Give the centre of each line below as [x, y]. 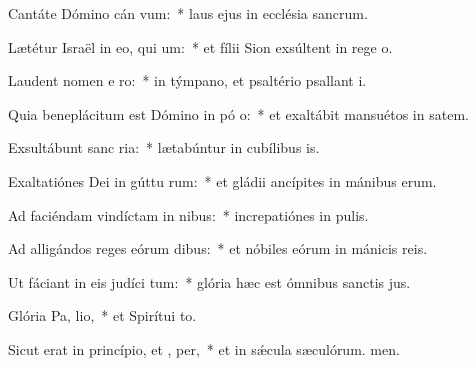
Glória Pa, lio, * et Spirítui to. [102, 315]
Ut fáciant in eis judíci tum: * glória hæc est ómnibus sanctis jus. [209, 281]
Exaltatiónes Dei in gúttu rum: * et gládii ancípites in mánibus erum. [222, 180]
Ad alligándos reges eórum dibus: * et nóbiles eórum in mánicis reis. [218, 248]
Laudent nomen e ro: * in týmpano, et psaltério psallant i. [187, 80]
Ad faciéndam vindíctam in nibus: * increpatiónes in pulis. [188, 214]
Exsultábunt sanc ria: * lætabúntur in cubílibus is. [164, 147]
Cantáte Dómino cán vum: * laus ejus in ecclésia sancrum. [188, 13]
